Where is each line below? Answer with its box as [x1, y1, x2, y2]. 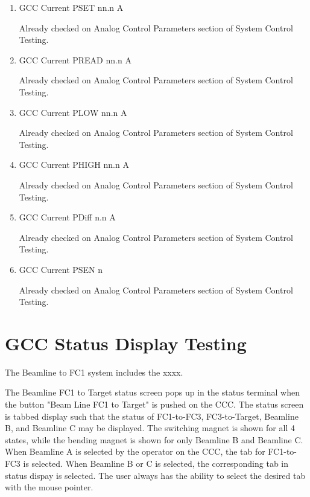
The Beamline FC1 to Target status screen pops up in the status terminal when [5, 386, 300, 399]
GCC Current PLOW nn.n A [19, 106, 127, 118]
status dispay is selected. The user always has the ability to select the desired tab [5, 469, 306, 481]
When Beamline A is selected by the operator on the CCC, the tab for [5, 445, 265, 458]
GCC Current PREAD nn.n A [19, 53, 131, 66]
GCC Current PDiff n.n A [19, 211, 116, 223]
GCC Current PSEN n [19, 263, 103, 275]
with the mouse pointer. [5, 481, 93, 493]
